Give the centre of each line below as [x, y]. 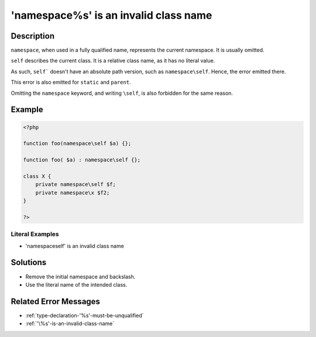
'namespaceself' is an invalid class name [75, 246]
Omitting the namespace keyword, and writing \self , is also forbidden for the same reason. [122, 93]
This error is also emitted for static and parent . [71, 82]
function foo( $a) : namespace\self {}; [82, 160]
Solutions [29, 262]
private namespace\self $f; [76, 185]
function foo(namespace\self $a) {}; [77, 144]
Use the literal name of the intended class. [76, 284]
